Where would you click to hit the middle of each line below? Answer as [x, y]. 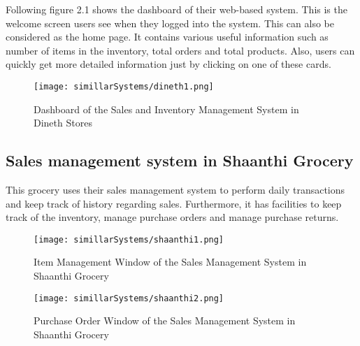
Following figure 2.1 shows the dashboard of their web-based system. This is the [177, 9]
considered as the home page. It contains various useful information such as [167, 37]
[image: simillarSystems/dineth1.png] [124, 86]
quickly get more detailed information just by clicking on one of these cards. [168, 64]
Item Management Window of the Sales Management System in [170, 262]
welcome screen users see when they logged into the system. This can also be [170, 23]
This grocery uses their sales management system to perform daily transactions [175, 190]
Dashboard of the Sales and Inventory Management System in [166, 109]
